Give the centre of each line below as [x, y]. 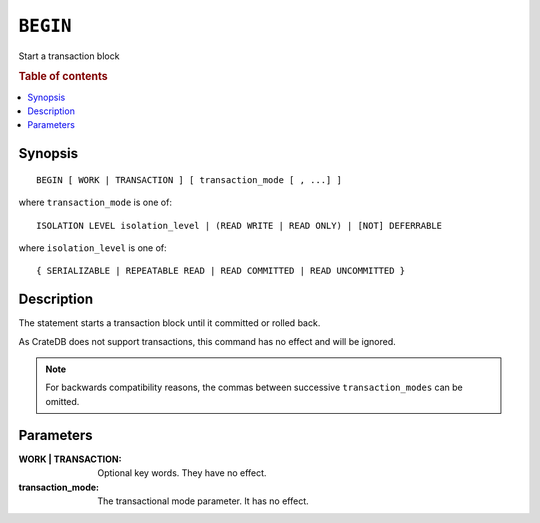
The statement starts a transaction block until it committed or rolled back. [169, 323]
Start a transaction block [69, 56]
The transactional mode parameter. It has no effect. [203, 501]
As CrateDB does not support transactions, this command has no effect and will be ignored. [207, 341]
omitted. [62, 401]
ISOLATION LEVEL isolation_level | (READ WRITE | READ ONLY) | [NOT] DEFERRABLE [239, 225]
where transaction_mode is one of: [95, 202]
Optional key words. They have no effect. [182, 473]
